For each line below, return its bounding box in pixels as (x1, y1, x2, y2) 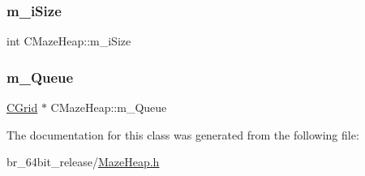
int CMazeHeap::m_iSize (6, 32, 131, 49)
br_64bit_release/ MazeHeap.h (6, 153, 160, 170)
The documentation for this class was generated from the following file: (6, 126, 359, 143)
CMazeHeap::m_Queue (50, 99, 167, 116)
